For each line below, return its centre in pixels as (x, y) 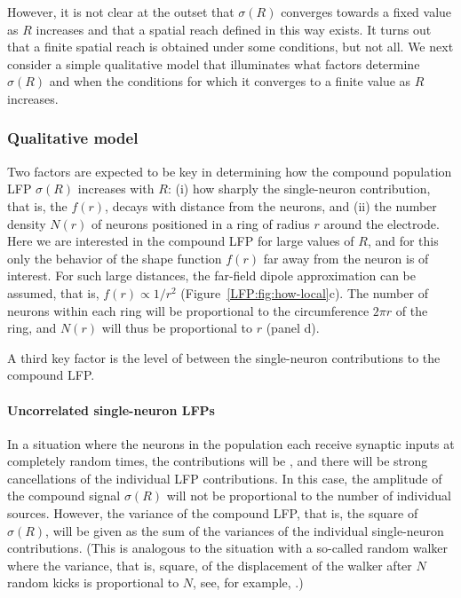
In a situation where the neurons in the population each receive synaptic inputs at (231, 443)
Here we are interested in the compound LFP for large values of (181, 241)
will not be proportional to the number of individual (309, 496)
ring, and (32, 328)
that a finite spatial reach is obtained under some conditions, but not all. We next (230, 47)
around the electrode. (382, 223)
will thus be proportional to (177, 328)
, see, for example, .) (248, 582)
